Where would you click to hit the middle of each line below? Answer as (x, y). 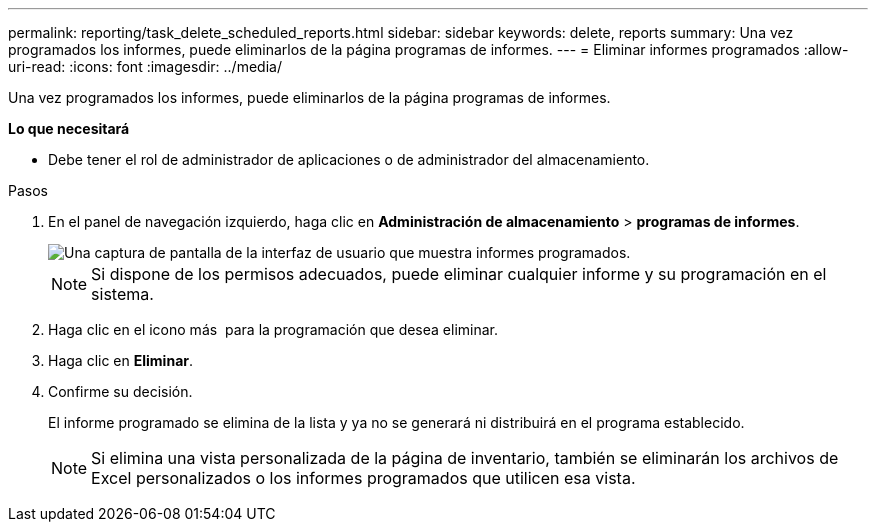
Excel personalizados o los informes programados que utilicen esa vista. (363, 478)
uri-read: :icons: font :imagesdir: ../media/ (145, 66)
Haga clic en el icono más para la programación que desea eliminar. (273, 329)
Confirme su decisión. (120, 391)
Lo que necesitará (69, 128)
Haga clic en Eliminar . (121, 360)
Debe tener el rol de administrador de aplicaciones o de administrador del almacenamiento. (349, 159)
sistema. (122, 294)
